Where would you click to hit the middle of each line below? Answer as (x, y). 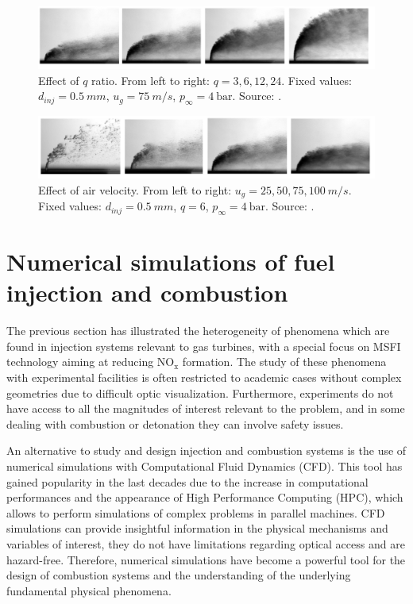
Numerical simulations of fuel (171, 262)
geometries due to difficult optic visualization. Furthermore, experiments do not (200, 392)
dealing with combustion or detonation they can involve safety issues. (175, 423)
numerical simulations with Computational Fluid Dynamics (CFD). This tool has (205, 466)
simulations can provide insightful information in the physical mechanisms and (197, 528)
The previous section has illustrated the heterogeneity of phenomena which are (198, 331)
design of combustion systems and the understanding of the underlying (179, 575)
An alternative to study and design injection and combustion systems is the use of (206, 450)
